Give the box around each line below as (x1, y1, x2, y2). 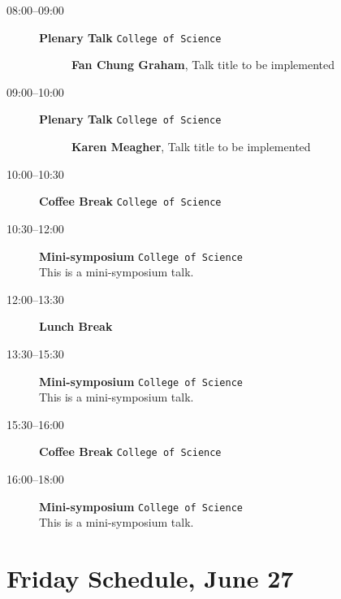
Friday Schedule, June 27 (6, 562, 294, 595)
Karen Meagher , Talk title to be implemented (71, 138, 311, 155)
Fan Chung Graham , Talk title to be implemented (71, 56, 335, 73)
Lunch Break (39, 318, 113, 335)
